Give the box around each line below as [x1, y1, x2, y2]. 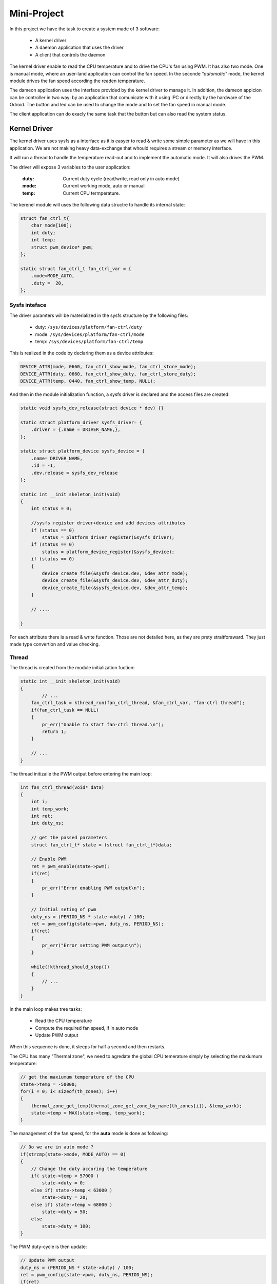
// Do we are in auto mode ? [20, 1144, 94, 1150]
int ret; [31, 813, 53, 819]
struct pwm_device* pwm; [31, 244, 94, 250]
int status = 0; [31, 506, 72, 512]
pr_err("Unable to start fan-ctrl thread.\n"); [42, 722, 164, 727]
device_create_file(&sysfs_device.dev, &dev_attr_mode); [42, 571, 188, 576]
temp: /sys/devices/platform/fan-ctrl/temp [35, 338, 144, 344]
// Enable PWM [31, 856, 67, 862]
